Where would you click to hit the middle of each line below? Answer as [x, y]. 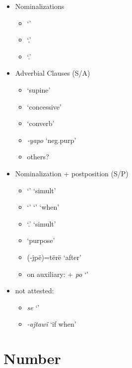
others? [38, 157]
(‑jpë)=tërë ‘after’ [54, 257]
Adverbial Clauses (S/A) [53, 73]
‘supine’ [39, 89]
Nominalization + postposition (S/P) [72, 173]
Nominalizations [40, 6]
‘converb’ [41, 123]
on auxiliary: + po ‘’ [58, 274]
